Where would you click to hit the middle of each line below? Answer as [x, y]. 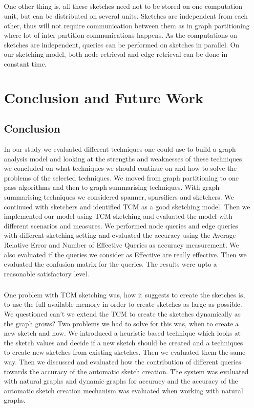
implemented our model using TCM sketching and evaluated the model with [118, 216]
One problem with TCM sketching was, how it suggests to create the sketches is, [125, 294]
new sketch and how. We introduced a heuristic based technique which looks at [122, 333]
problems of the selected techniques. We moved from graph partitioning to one [121, 177]
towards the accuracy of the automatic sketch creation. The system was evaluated [126, 371]
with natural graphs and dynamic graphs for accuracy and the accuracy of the [121, 381]
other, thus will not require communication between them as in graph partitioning [127, 25]
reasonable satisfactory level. [47, 273]
